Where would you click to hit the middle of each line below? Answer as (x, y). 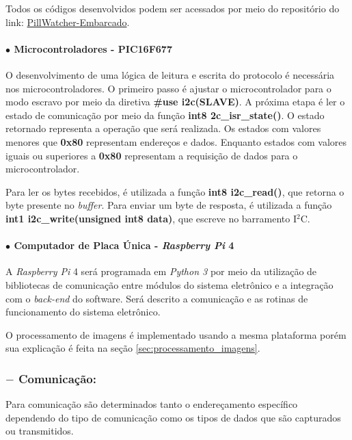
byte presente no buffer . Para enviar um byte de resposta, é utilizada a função (169, 205)
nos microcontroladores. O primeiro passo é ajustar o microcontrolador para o (168, 88)
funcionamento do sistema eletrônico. (83, 312)
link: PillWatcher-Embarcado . (68, 22)
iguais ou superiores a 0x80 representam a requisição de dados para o (152, 155)
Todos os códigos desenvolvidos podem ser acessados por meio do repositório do (173, 8)
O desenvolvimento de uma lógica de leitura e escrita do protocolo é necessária (170, 74)
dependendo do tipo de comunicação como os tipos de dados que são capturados (173, 417)
